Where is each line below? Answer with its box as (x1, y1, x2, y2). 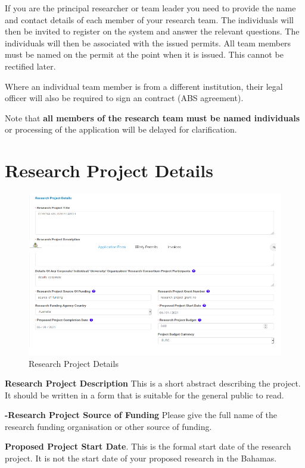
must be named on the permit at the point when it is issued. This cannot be (5, 48, 284, 61)
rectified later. (5, 59, 56, 72)
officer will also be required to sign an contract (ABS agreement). (5, 92, 244, 104)
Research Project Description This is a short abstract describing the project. (5, 377, 301, 390)
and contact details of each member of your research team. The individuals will (5, 13, 294, 26)
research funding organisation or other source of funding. (5, 420, 212, 432)
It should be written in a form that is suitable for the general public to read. (5, 388, 284, 401)
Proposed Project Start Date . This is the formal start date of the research (5, 440, 291, 453)
